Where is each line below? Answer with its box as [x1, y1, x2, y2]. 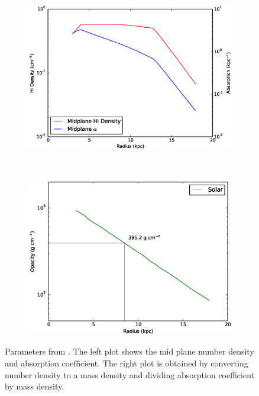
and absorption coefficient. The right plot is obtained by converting [5, 356, 248, 369]
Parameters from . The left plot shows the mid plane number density [5, 345, 254, 358]
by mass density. [5, 380, 64, 392]
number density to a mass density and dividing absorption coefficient [5, 368, 255, 381]
